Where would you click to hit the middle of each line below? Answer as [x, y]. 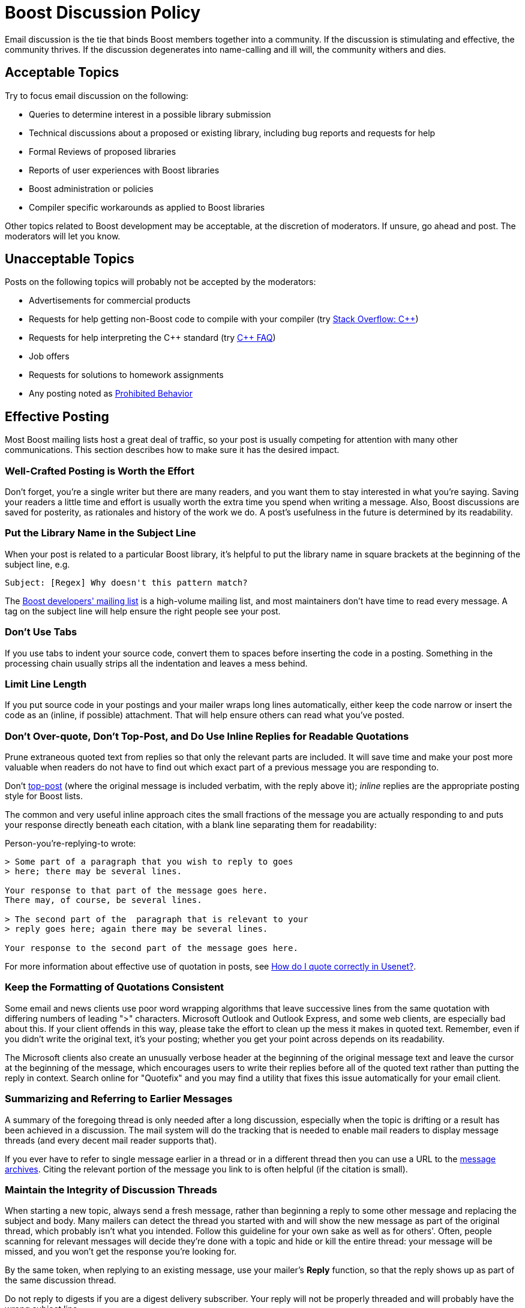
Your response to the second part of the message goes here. [151, 948]
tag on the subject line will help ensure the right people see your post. [143, 611]
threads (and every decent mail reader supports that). [111, 1140]
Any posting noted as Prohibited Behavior [111, 394]
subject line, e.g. [37, 564]
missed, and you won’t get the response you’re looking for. [121, 1252]
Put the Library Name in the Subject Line [100, 533]
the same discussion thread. [61, 1280]
